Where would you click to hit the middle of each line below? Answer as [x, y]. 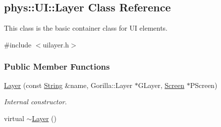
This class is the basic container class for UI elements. [86, 28]
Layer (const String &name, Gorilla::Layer [68, 85]
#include [18, 44]
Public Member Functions [57, 66]
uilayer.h [56, 44]
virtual [14, 118]
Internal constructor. [35, 102]
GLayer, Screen [161, 85]
